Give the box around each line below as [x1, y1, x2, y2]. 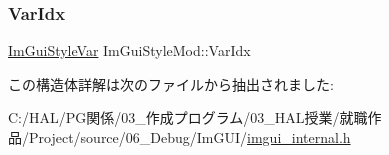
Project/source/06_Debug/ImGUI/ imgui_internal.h [28, 127, 351, 147]
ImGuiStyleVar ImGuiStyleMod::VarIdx [8, 40, 251, 61]
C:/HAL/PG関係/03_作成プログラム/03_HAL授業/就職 [8, 107, 368, 128]
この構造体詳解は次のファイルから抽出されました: [8, 73, 334, 94]
